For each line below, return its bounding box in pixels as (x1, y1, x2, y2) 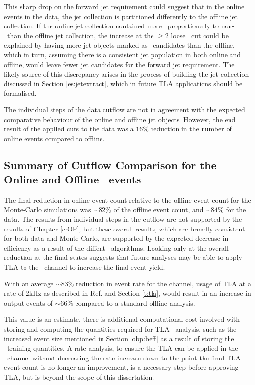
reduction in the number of (151, 124, 232, 134)
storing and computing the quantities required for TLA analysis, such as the (4, 324, 237, 334)
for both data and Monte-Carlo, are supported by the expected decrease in (4, 233, 229, 243)
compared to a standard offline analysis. (75, 297, 195, 308)
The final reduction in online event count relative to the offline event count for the (4, 194, 251, 205)
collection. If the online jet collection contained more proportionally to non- (4, 21, 234, 31)
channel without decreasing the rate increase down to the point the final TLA (7, 352, 241, 362)
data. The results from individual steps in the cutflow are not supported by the (4, 214, 242, 224)
